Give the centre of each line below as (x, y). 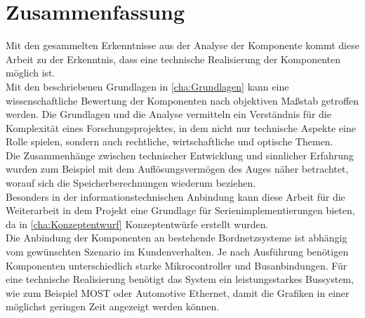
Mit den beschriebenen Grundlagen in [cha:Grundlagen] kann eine (147, 86)
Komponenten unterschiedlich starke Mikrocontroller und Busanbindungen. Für (177, 265)
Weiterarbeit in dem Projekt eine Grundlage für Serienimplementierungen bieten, (180, 210)
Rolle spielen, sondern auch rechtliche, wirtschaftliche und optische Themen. (170, 141)
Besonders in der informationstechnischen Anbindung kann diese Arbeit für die (175, 196)
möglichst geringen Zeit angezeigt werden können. (113, 306)
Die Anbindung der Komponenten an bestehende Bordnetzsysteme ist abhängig (177, 238)
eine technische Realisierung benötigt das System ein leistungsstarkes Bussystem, (180, 279)
